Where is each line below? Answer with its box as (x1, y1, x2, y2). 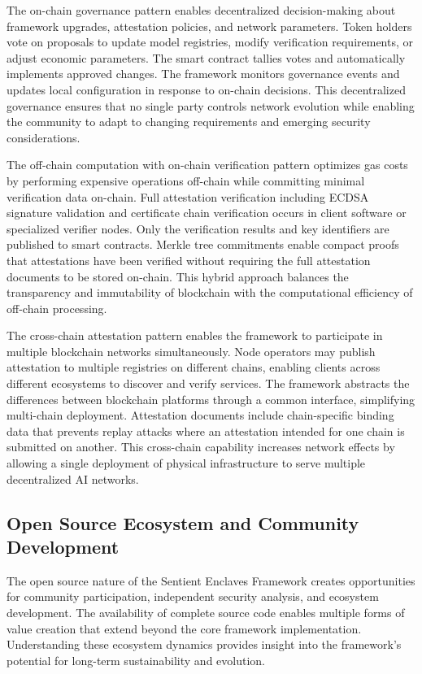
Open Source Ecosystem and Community (7, 510, 359, 535)
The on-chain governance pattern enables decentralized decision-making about (7, 2, 396, 18)
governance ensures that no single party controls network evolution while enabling (7, 97, 415, 114)
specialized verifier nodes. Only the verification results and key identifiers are (7, 220, 389, 237)
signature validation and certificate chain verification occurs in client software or (7, 204, 407, 221)
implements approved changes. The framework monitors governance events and (7, 65, 400, 82)
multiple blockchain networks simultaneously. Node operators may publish (7, 342, 376, 359)
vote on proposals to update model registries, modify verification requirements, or (7, 33, 414, 50)
